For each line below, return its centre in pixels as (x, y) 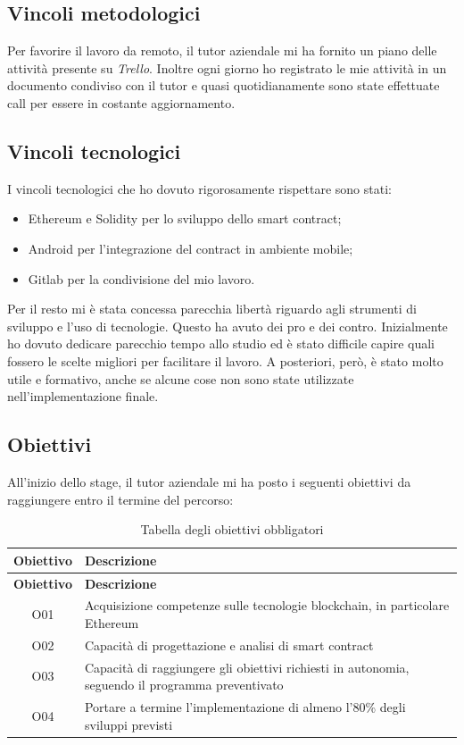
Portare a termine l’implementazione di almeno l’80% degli (245, 707)
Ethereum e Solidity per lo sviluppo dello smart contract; (185, 218)
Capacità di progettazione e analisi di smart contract (229, 645)
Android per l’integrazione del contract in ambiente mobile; (191, 248)
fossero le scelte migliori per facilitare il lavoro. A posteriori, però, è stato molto (225, 360)
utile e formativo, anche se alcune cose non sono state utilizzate (181, 378)
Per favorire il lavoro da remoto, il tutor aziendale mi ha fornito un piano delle (222, 50)
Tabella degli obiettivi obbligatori (232, 529)
